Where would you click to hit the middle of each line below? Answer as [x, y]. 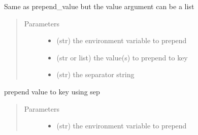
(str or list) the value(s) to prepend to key [122, 57]
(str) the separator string [95, 74]
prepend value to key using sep [52, 91]
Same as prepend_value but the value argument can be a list [99, 6]
